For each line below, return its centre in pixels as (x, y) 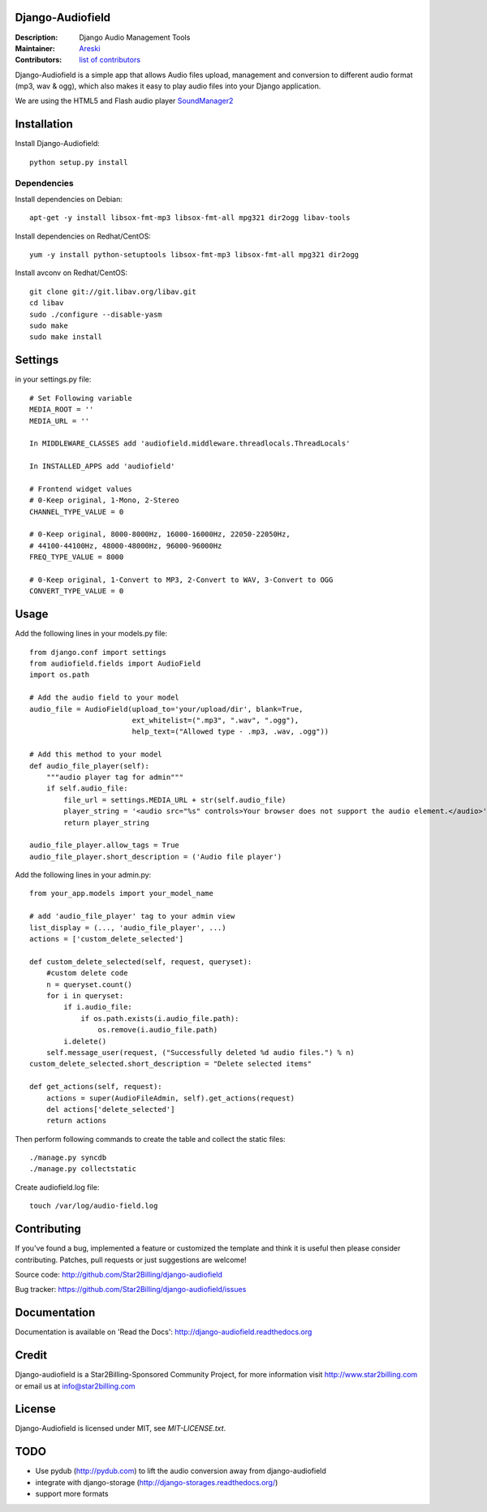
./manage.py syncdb (68, 1158)
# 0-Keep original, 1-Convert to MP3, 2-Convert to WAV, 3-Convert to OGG (181, 579)
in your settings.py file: (53, 379)
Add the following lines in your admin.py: (83, 875)
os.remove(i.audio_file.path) (158, 1030)
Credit (31, 1355)
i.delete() (85, 1041)
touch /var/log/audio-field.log (94, 1206)
